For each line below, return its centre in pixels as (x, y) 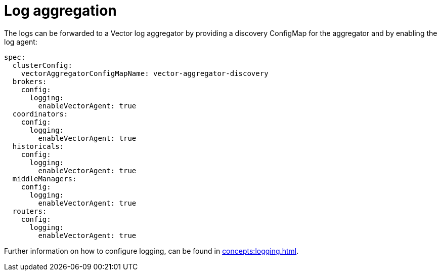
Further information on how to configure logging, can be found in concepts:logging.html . (151, 251)
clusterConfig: (42, 65)
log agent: (21, 42)
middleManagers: (45, 179)
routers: (30, 211)
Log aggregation (60, 11)
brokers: (30, 81)
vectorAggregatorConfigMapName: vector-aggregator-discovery (145, 73)
